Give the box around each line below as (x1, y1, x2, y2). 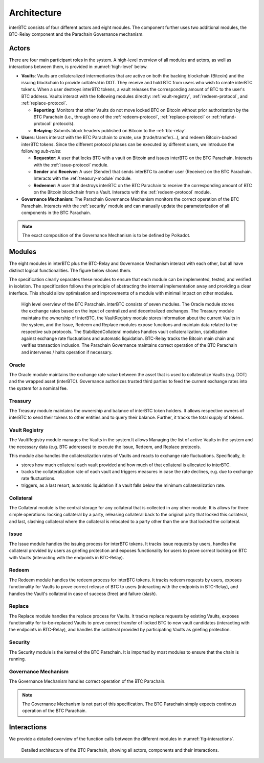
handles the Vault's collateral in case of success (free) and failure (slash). (9, 591, 157, 596)
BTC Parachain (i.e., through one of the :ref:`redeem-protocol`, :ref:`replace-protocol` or (33, 114, 211, 119)
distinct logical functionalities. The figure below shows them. (9, 267, 132, 273)
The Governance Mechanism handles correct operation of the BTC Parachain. (9, 678, 166, 684)
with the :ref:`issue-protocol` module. (33, 162, 109, 167)
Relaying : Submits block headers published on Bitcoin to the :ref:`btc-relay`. (33, 127, 187, 133)
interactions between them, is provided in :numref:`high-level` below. (9, 64, 148, 70)
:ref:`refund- (211, 114, 237, 119)
